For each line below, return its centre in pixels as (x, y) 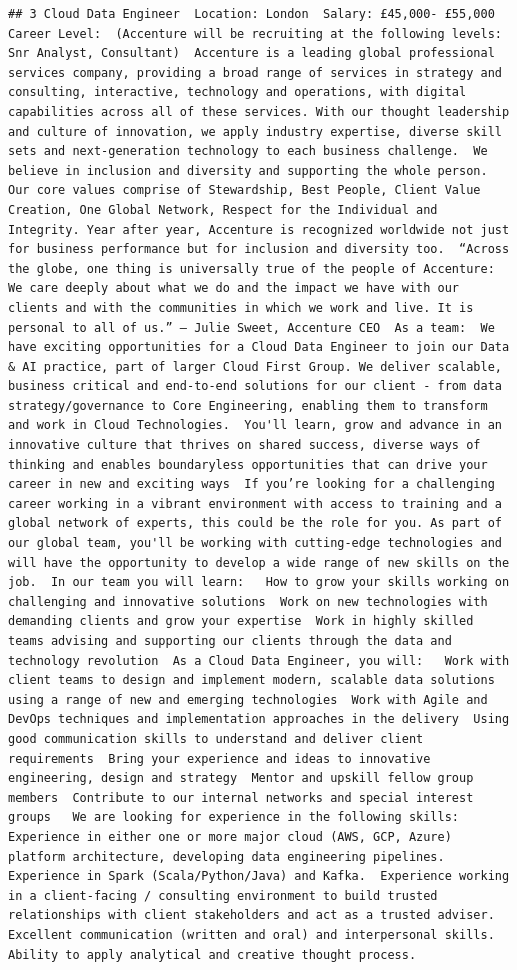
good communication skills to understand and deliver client (216, 738)
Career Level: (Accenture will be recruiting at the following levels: (255, 33)
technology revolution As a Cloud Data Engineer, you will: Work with (259, 660)
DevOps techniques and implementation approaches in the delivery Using (259, 719)
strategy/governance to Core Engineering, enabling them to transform (248, 405)
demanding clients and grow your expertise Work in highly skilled (241, 621)
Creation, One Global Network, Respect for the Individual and (223, 209)
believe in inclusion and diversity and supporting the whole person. (248, 170)
